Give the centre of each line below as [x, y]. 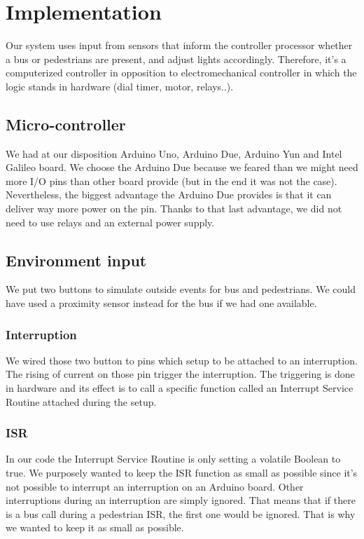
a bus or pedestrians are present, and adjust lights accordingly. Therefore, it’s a [176, 59]
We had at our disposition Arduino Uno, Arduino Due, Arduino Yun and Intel [174, 153]
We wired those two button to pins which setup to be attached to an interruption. [182, 360]
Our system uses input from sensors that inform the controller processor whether [179, 45]
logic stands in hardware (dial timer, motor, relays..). [120, 86]
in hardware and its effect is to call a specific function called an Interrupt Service [180, 388]
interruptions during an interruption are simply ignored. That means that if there [181, 500]
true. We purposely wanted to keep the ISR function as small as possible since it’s [182, 473]
